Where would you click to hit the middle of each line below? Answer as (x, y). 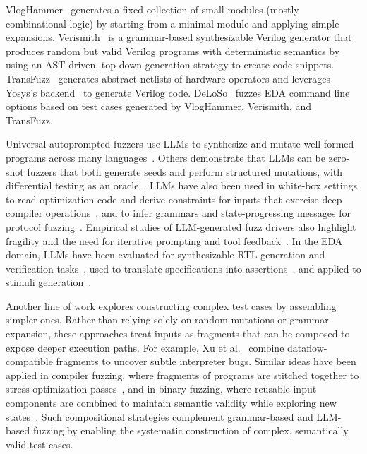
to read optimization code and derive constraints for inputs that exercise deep (174, 199)
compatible (29, 361)
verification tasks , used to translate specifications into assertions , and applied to (183, 268)
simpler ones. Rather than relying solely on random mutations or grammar (167, 319)
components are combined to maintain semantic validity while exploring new (171, 403)
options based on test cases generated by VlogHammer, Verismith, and (158, 106)
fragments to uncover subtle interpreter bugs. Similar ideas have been (206, 361)
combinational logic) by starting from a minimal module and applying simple (173, 23)
